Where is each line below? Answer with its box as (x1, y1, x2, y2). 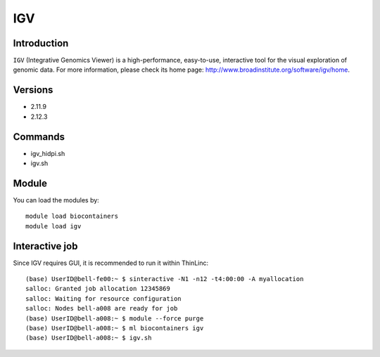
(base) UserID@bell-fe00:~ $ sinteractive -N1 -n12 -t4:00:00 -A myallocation (25, 275, 304, 283)
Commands (13, 131, 65, 143)
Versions (13, 84, 53, 96)
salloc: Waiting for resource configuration (25, 294, 182, 302)
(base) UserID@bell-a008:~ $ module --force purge (25, 314, 204, 323)
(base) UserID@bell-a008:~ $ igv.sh (25, 334, 152, 342)
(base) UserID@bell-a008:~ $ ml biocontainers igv (25, 324, 204, 332)
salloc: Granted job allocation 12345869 (25, 285, 170, 293)
